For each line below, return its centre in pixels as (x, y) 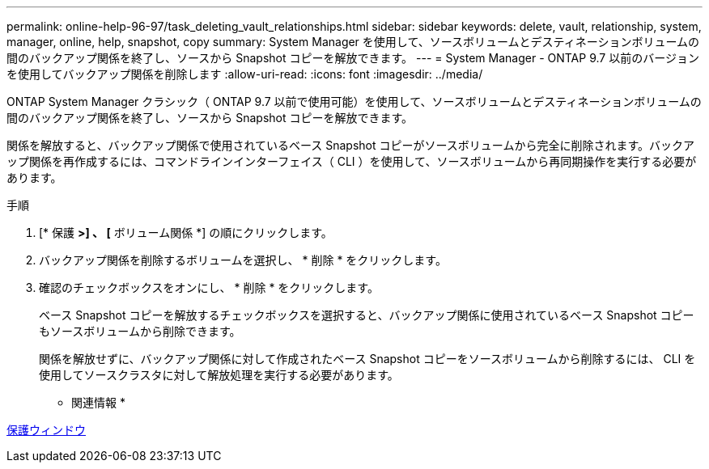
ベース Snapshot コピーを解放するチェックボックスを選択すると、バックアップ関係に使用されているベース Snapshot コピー (367, 315)
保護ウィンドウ (46, 430)
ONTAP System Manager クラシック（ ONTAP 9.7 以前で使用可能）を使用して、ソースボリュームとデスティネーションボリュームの (354, 101)
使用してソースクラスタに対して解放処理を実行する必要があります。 (219, 375)
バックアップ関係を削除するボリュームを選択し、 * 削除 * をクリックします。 (243, 260)
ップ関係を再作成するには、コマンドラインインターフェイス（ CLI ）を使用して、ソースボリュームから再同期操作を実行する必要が (352, 161)
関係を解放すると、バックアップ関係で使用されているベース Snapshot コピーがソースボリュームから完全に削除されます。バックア (351, 145)
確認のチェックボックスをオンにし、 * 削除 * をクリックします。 (209, 287)
